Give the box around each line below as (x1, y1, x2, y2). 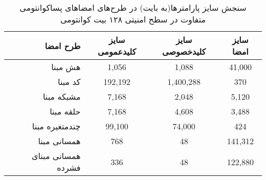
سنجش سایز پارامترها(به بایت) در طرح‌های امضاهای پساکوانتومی (19, 2, 247, 13)
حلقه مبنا (50, 105, 81, 117)
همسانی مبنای (31, 150, 81, 162)
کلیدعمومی (97, 46, 137, 57)
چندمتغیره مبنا (32, 120, 81, 132)
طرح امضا (45, 39, 81, 52)
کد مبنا (58, 76, 81, 87)
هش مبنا (51, 61, 81, 73)
